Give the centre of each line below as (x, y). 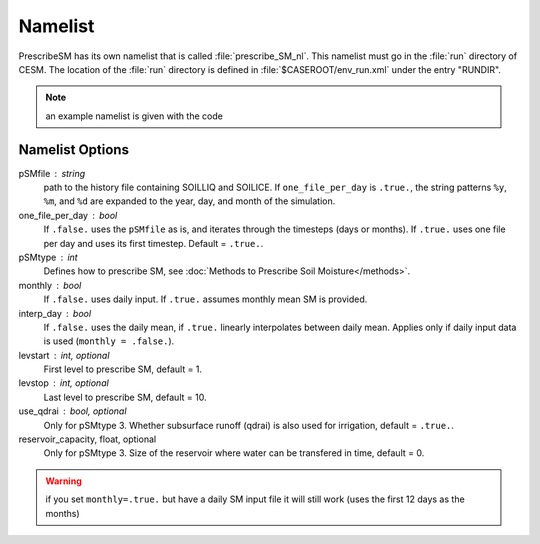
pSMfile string (52, 173)
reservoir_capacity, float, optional (87, 439)
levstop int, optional (63, 383)
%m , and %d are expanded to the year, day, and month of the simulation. (189, 201)
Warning (63, 481)
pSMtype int (48, 257)
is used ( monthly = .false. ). (109, 341)
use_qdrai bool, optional (72, 411)
